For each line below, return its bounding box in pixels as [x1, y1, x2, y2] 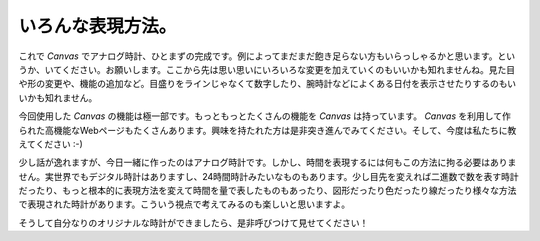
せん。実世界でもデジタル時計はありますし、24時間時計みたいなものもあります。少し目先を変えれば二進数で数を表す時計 [18, 170, 519, 182]
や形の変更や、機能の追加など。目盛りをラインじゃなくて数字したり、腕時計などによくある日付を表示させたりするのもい [18, 78, 517, 90]
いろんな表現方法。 [18, 15, 177, 37]
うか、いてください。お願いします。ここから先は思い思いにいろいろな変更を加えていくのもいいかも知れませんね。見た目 [18, 63, 516, 75]
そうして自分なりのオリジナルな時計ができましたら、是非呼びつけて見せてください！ [18, 216, 369, 229]
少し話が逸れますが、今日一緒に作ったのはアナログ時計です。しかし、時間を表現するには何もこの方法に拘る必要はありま [18, 156, 517, 169]
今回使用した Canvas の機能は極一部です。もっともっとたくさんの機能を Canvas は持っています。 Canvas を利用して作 [18, 110, 512, 122]
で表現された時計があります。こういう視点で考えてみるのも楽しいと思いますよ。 [18, 198, 350, 210]
